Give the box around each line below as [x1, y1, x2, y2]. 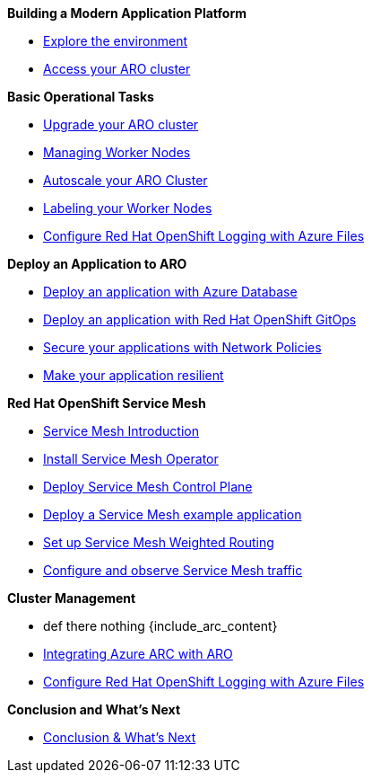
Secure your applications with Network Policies [43, 340, 322, 355]
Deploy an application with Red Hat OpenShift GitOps [43, 312, 357, 327]
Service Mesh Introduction [43, 423, 199, 439]
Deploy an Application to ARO [7, 256, 187, 271]
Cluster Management [7, 590, 136, 606]
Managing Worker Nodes [43, 145, 191, 160]
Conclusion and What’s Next [7, 702, 181, 717]
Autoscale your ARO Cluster [43, 173, 208, 188]
